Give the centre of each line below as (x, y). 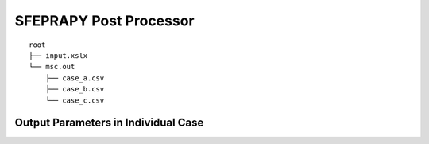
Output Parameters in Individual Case (109, 123)
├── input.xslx (58, 55)
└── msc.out (52, 67)
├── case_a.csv (75, 78)
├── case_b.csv (75, 89)
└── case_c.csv (75, 100)
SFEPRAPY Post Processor (104, 21)
